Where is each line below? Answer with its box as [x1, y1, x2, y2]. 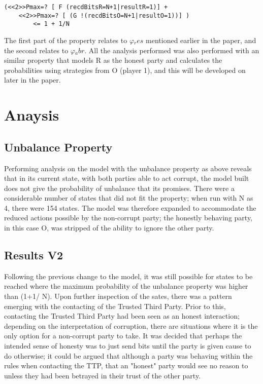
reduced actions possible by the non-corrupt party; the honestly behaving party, [4, 212, 253, 223]
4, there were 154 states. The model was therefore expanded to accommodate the [4, 202, 256, 213]
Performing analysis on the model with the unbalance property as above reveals [4, 163, 252, 173]
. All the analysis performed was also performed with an [84, 45, 259, 55]
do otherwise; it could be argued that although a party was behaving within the [4, 350, 253, 361]
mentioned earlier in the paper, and [146, 34, 256, 45]
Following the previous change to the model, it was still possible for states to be [4, 271, 253, 281]
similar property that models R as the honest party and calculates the [4, 55, 222, 65]
